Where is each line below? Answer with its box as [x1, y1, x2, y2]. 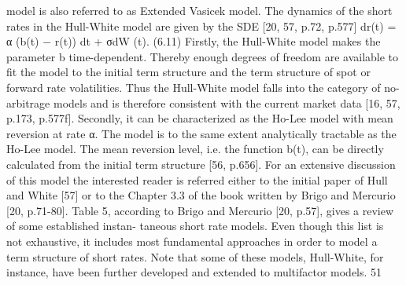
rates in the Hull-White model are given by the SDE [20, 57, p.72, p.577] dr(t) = [6, 17, 397, 34]
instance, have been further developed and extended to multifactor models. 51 [6, 264, 382, 280]
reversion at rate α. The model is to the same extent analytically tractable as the [6, 125, 397, 141]
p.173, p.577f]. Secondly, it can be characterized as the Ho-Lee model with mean [6, 110, 393, 126]
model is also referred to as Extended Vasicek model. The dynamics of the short [6, 2, 393, 18]
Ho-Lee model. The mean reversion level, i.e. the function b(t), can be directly [6, 141, 384, 157]
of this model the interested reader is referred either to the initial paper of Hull [6, 171, 388, 188]
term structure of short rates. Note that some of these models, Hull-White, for [6, 248, 384, 265]
